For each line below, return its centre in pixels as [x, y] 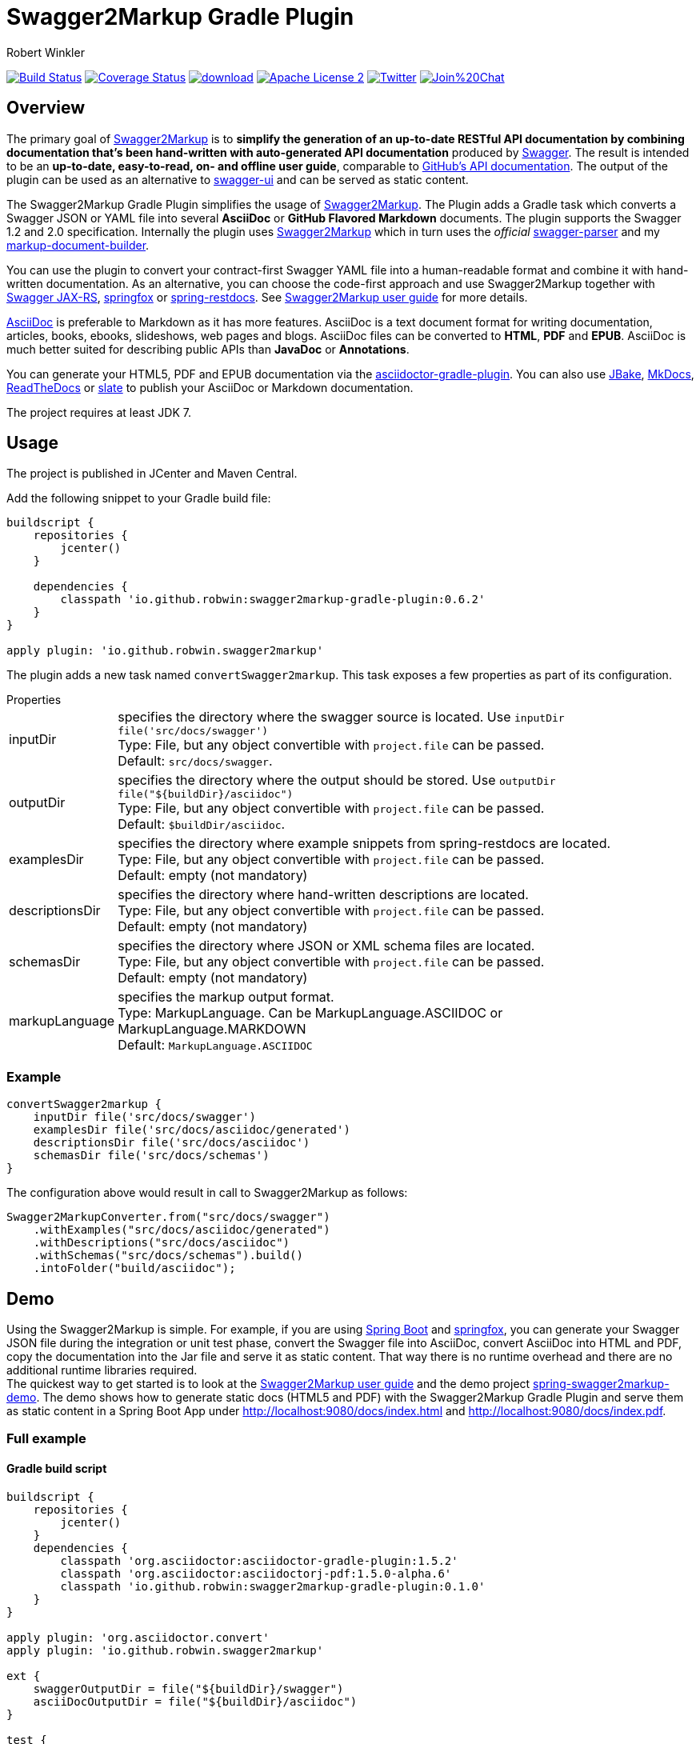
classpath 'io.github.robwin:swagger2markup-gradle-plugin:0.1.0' [273, 1586]
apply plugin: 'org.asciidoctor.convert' [138, 1637]
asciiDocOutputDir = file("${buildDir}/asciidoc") [195, 1701]
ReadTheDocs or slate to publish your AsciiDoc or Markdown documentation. [210, 387]
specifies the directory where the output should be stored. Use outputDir [337, 780]
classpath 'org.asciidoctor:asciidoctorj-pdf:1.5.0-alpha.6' [256, 1573]
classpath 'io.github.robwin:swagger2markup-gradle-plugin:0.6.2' [273, 600]
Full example [46, 1439]
